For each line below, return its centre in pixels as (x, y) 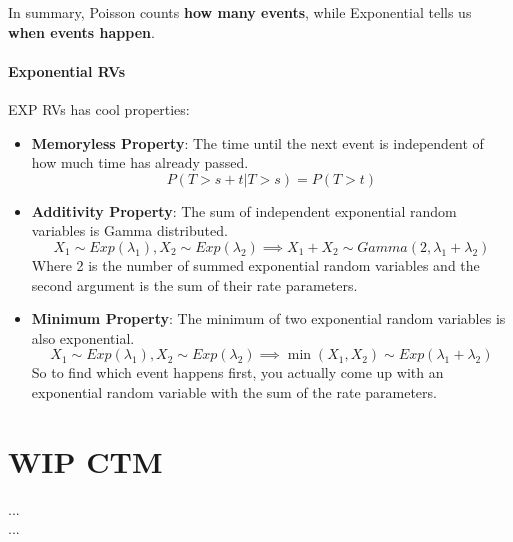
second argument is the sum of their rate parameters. (194, 284)
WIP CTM (85, 460)
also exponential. (83, 337)
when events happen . (81, 31)
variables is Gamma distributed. (129, 230)
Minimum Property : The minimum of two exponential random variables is (268, 318)
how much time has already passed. (140, 162)
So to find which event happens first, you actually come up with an (237, 372)
